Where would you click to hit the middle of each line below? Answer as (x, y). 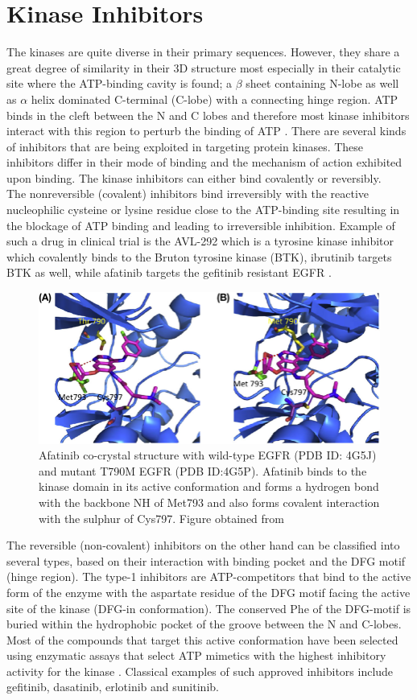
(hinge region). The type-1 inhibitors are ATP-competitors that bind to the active (209, 576)
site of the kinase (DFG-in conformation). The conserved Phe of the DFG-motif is (209, 608)
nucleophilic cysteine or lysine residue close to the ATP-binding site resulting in (203, 210)
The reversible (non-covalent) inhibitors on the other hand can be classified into (203, 545)
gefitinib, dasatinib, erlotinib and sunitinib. (113, 687)
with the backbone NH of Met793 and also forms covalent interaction (209, 502)
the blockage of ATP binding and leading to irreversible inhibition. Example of (201, 225)
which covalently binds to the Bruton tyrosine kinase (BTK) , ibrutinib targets (199, 256)
